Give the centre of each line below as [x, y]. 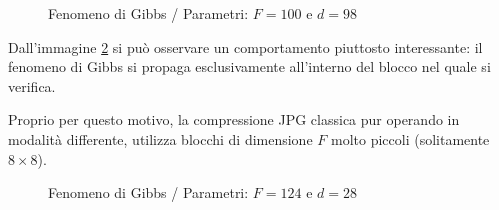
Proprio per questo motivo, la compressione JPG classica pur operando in [234, 119]
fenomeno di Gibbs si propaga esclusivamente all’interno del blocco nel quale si [249, 66]
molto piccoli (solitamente [410, 138]
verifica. [32, 85]
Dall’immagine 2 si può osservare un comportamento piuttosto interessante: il [245, 46]
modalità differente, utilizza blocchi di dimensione [160, 138]
